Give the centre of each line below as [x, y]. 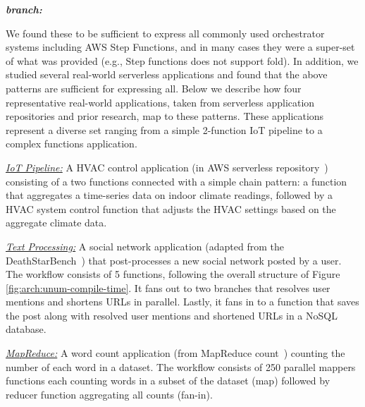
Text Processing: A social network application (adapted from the [145, 246]
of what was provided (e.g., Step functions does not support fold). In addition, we [182, 60]
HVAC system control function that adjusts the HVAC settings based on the [171, 208]
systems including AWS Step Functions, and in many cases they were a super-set [180, 47]
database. [26, 329]
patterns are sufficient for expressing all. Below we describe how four [154, 88]
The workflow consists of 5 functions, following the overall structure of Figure [173, 274]
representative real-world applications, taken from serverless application [160, 102]
